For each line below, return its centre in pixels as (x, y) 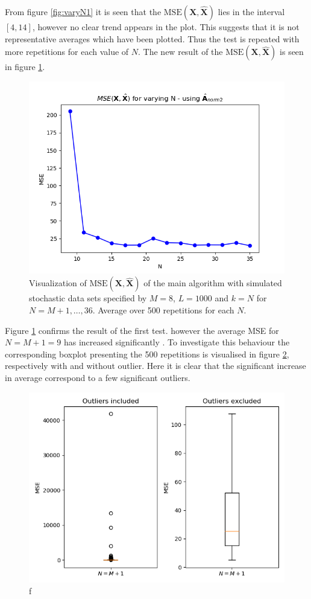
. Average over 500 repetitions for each (163, 309)
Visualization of (58, 283)
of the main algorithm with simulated (213, 283)
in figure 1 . (25, 67)
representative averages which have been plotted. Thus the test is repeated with (152, 38)
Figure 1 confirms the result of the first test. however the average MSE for (142, 330)
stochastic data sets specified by (88, 298)
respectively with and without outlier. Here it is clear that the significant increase (155, 366)
